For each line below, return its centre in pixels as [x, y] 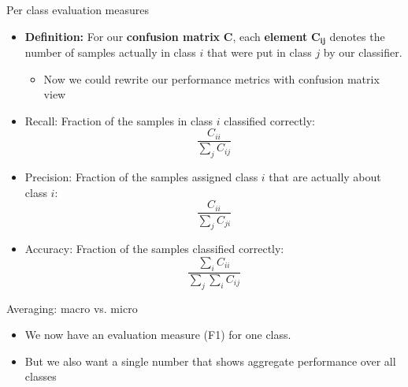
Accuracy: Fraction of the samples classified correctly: [154, 249]
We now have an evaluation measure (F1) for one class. [158, 335]
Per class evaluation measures [78, 9]
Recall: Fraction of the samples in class [119, 120]
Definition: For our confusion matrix [122, 36]
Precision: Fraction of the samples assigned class [141, 177]
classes [41, 376]
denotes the [357, 36]
